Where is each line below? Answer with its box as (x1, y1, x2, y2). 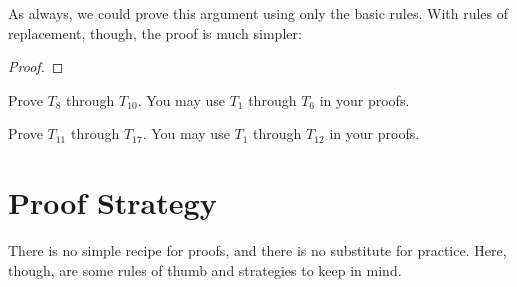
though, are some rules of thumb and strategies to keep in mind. (8, 259, 402, 280)
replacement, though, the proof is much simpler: (8, 22, 302, 43)
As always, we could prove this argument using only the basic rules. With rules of (8, 3, 509, 23)
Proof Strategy (8, 182, 217, 223)
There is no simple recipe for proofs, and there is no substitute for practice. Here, (8, 240, 507, 261)
